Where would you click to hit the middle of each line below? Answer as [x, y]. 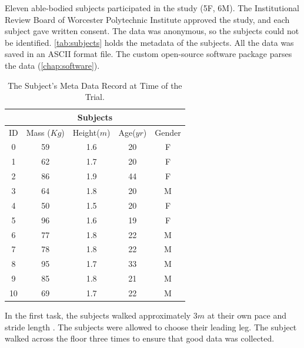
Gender [168, 132]
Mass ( [38, 132]
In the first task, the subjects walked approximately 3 [101, 315]
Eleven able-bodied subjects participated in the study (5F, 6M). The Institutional [152, 8]
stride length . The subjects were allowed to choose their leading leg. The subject [151, 327]
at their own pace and [247, 315]
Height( [86, 132]
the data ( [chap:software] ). [52, 65]
